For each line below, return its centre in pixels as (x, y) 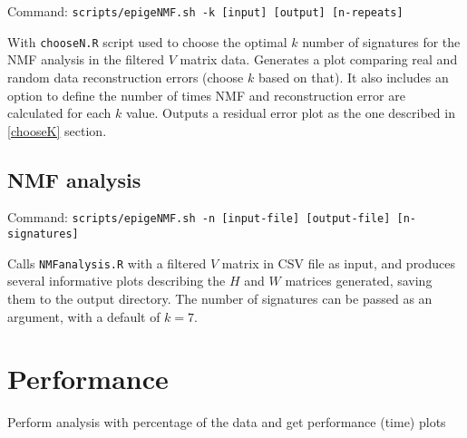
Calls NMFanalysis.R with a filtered (107, 263)
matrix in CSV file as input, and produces (339, 263)
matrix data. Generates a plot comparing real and (319, 59)
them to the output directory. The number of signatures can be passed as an (220, 299)
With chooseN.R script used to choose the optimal (147, 41)
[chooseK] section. (57, 130)
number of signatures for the (381, 41)
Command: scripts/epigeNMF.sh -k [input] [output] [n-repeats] (205, 11)
